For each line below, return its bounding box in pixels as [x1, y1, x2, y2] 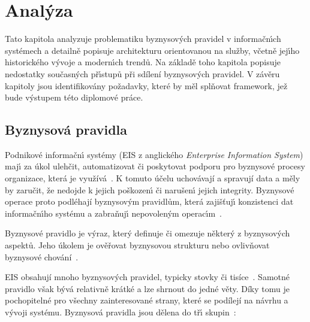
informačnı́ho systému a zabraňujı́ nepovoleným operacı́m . [5, 206, 222, 219]
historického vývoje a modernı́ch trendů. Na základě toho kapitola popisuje [5, 56, 281, 68]
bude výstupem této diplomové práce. [5, 91, 143, 104]
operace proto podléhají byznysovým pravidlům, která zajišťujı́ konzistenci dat [5, 195, 294, 208]
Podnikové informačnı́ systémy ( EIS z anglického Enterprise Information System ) [5, 148, 303, 160]
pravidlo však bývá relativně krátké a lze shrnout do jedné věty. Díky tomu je [5, 282, 290, 294]
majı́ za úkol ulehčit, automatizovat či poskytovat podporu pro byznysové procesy [5, 160, 305, 172]
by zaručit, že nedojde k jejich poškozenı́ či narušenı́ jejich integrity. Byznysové [5, 183, 294, 196]
